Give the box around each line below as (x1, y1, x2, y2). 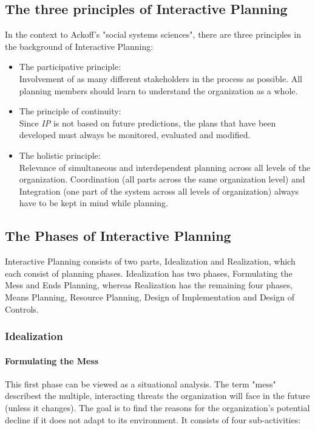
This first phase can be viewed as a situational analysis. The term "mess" (5, 377, 276, 390)
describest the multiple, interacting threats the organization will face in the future (5, 389, 310, 402)
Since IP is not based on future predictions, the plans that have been (19, 116, 276, 129)
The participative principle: (19, 60, 121, 73)
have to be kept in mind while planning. (19, 196, 168, 209)
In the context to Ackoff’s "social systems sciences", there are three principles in (5, 28, 301, 41)
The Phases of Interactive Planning (5, 226, 231, 245)
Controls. (5, 302, 39, 315)
